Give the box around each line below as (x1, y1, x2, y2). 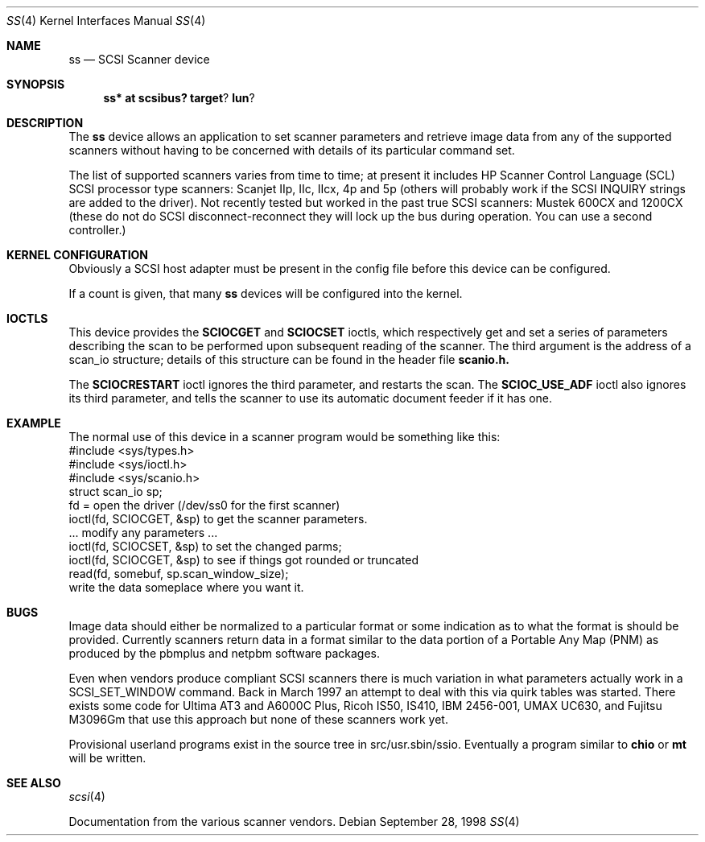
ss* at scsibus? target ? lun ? (103, 91, 255, 105)
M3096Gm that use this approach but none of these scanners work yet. (68, 712, 448, 726)
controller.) (68, 223, 126, 237)
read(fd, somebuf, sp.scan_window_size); (68, 567, 289, 580)
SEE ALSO (6, 776, 61, 790)
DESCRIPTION (6, 116, 84, 130)
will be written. (68, 751, 146, 765)
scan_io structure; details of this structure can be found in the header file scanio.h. (68, 353, 509, 366)
